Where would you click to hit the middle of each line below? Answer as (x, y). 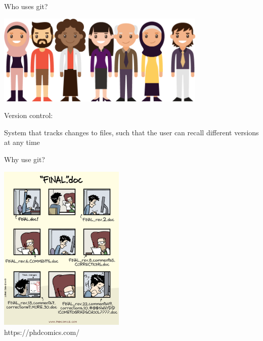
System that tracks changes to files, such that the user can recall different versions (131, 132)
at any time (22, 142)
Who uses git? (26, 6)
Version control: (29, 115)
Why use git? (25, 159)
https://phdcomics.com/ (42, 332)
